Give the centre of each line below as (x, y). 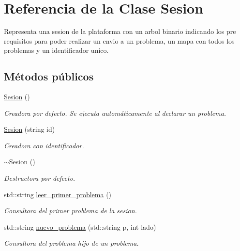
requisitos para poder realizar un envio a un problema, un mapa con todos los (119, 40)
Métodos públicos (49, 76)
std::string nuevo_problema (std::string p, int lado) (80, 227)
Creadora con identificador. (44, 145)
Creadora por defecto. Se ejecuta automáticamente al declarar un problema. (115, 113)
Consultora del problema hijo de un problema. (71, 243)
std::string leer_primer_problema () (58, 194)
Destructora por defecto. (40, 178)
